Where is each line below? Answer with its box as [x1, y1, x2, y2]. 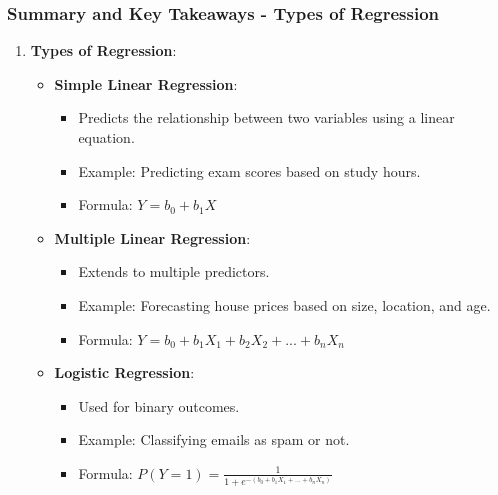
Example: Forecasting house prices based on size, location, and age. [78, 294, 491, 315]
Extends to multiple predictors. [78, 261, 270, 282]
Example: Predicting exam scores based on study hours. [78, 160, 421, 181]
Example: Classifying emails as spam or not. [78, 429, 350, 450]
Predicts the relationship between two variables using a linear [78, 107, 455, 128]
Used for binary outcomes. [78, 395, 240, 416]
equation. [78, 127, 135, 147]
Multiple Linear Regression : [54, 227, 251, 248]
